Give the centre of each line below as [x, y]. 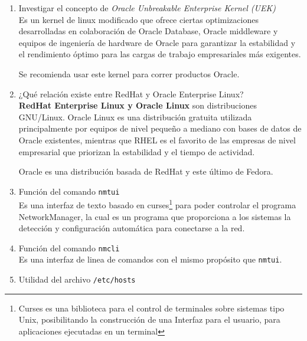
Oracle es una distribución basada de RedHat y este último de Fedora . [146, 171]
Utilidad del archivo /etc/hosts [77, 279]
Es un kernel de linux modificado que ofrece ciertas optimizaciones [138, 19]
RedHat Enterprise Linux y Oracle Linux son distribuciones [138, 105]
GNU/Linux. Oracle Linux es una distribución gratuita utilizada [135, 117]
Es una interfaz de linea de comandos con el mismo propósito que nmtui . [150, 259]
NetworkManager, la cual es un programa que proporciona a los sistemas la [155, 216]
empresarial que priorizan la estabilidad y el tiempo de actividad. [137, 151]
